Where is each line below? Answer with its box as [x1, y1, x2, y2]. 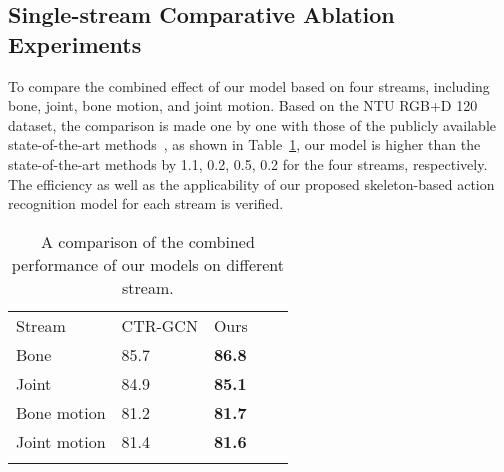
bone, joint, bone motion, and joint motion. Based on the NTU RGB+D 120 [8, 95, 478, 116]
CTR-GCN [121, 313, 198, 337]
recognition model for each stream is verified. [8, 193, 284, 214]
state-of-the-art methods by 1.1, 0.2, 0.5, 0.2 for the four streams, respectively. [8, 153, 488, 174]
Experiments [8, 28, 142, 59]
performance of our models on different [11, 252, 285, 276]
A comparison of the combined [40, 229, 255, 253]
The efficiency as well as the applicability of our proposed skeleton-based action [8, 173, 495, 194]
